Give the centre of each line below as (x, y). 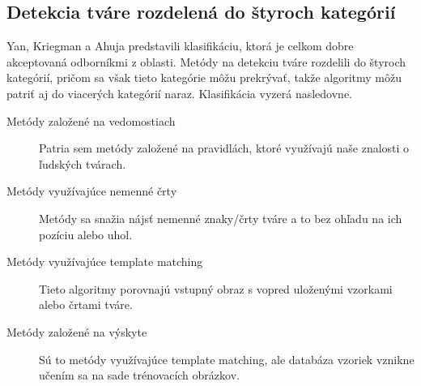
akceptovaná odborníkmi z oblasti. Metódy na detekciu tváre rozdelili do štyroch (206, 61)
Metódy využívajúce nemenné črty (92, 191)
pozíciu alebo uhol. (86, 234)
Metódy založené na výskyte (77, 331)
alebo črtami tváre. (86, 305)
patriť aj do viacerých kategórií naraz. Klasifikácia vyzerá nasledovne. (179, 93)
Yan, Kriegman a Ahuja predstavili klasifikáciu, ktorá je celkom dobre (180, 46)
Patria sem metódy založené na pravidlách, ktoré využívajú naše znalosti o (224, 148)
